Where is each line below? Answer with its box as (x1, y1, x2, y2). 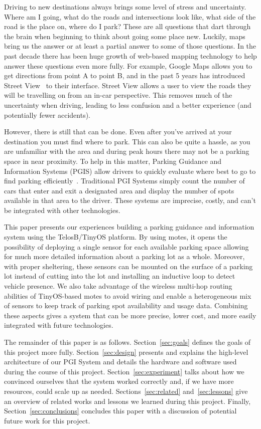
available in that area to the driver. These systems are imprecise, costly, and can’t (4, 195, 256, 205)
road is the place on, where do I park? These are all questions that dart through (4, 21, 251, 32)
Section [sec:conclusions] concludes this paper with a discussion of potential (4, 405, 237, 416)
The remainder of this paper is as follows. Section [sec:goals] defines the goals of (4, 337, 251, 347)
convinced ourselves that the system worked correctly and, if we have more (4, 376, 234, 386)
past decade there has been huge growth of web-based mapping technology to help (4, 50, 257, 61)
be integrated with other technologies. (4, 204, 120, 215)
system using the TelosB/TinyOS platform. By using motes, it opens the (4, 232, 227, 242)
